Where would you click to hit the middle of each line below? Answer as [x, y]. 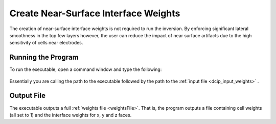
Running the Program [44, 57]
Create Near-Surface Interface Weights [95, 13]
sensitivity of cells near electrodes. [46, 43]
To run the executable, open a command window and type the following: [86, 69]
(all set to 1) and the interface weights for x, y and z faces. [71, 115]
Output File [28, 96]
